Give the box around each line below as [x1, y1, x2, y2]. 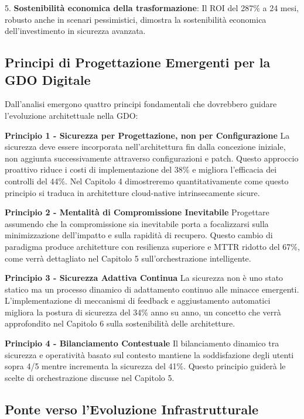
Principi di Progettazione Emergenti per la [5, 53, 271, 71]
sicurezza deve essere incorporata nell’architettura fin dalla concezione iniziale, [5, 140, 286, 153]
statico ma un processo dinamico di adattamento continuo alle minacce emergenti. [5, 283, 299, 295]
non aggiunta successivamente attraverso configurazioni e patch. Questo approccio [5, 152, 299, 164]
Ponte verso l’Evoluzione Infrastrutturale [5, 400, 259, 418]
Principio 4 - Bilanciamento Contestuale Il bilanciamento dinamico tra [5, 337, 279, 349]
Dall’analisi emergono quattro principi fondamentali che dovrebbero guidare [5, 98, 277, 110]
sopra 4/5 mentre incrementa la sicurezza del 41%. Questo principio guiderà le [5, 360, 286, 372]
